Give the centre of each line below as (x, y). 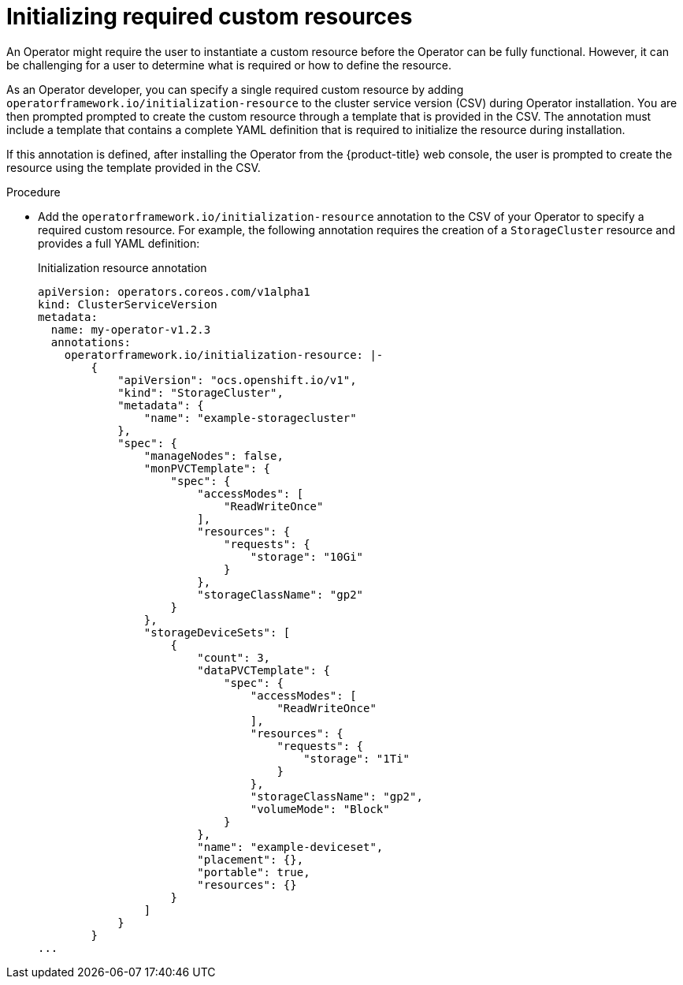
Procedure (33, 192)
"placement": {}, (251, 859)
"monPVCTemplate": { (207, 468)
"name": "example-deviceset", (290, 847)
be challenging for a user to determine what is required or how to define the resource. (229, 65)
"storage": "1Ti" (357, 758)
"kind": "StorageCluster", (200, 392)
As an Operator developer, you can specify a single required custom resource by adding (235, 89)
